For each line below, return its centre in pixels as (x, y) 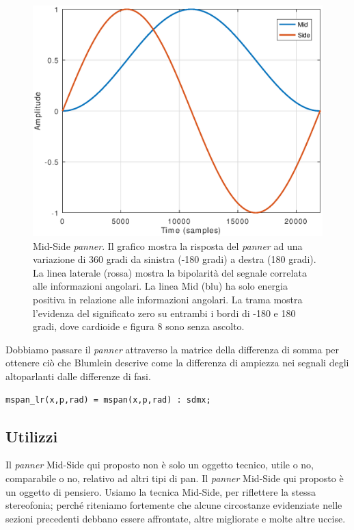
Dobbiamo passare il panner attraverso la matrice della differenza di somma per (173, 349)
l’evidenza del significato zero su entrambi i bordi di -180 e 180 (164, 313)
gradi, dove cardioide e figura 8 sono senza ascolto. (139, 326)
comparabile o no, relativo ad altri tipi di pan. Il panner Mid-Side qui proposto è (175, 478)
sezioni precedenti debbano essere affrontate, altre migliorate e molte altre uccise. (176, 518)
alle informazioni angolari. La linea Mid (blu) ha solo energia (160, 286)
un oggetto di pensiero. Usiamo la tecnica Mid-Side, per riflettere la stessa (161, 491)
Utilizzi (32, 436)
